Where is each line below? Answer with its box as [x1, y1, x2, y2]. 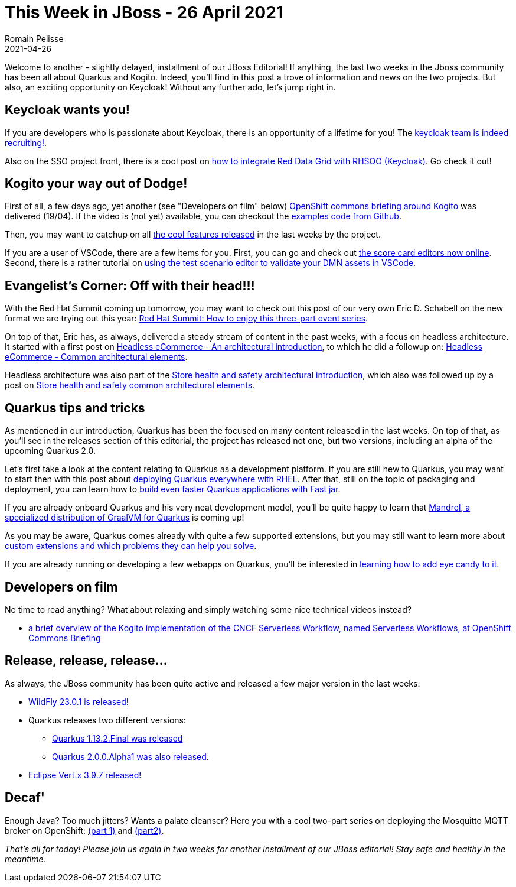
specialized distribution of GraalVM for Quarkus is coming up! [5, 512, 244, 523]
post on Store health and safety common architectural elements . [5, 380, 255, 391]
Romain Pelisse [5, 33, 64, 44]
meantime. [5, 853, 46, 864]
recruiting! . [5, 137, 47, 148]
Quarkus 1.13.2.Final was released [52, 733, 183, 743]
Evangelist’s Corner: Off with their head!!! [5, 278, 255, 293]
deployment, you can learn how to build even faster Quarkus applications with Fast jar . [5, 484, 341, 495]
